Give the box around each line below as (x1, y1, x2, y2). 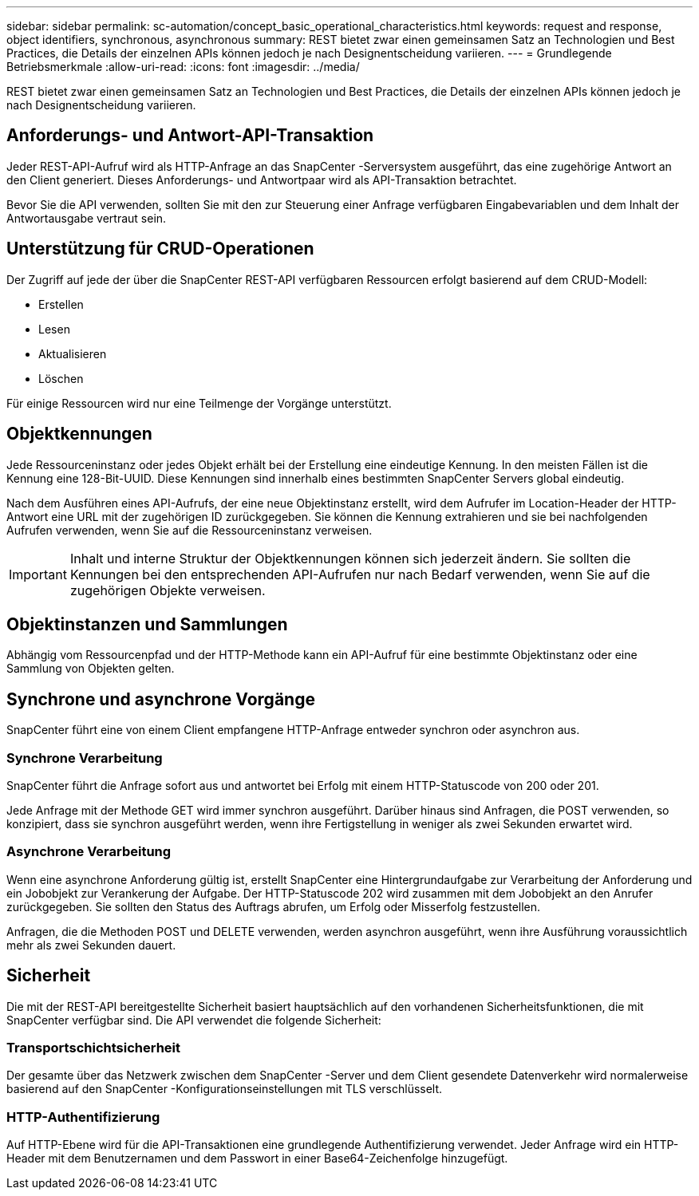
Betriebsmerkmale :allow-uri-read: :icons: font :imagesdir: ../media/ (6, 60, 360, 73)
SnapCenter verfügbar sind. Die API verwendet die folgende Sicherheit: (6, 1012, 381, 1027)
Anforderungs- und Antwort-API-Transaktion (6, 125, 374, 146)
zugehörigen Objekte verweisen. (69, 582, 266, 598)
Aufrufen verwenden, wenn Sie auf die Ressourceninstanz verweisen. (6, 523, 373, 537)
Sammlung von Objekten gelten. (6, 661, 175, 676)
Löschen (38, 371, 84, 385)
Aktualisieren (38, 346, 107, 361)
